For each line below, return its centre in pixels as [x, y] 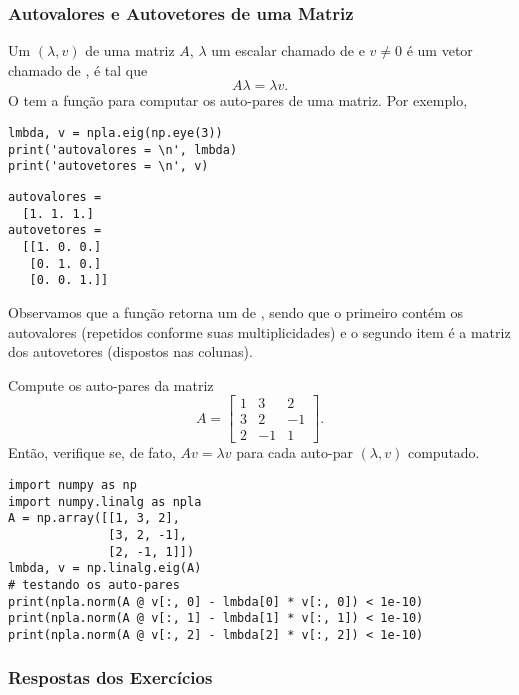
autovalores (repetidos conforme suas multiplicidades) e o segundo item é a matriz [259, 331]
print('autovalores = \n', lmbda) [123, 149]
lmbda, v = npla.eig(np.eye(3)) [115, 133]
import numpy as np [72, 484]
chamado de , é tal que [78, 69]
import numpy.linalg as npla [105, 501]
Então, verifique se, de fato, [92, 452]
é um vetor [439, 50]
